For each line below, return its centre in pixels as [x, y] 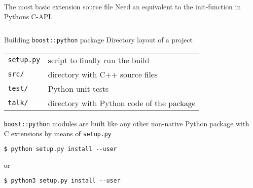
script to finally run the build [99, 60]
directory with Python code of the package [122, 103]
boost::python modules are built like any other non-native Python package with [127, 123]
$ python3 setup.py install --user [62, 181]
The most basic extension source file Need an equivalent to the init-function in [123, 6]
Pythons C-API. [28, 16]
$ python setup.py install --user [61, 149]
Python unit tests [78, 88]
